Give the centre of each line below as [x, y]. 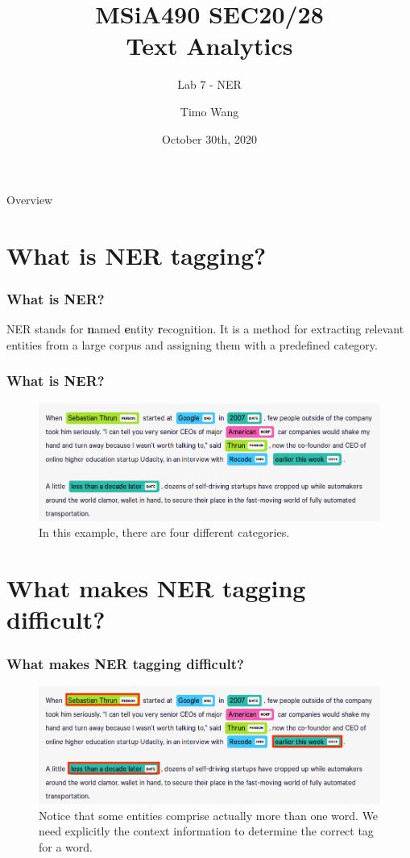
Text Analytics [209, 46]
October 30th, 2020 [209, 138]
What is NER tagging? [137, 255]
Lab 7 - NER [209, 84]
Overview [30, 200]
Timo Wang [209, 111]
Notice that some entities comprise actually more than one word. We [209, 815]
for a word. [66, 846]
